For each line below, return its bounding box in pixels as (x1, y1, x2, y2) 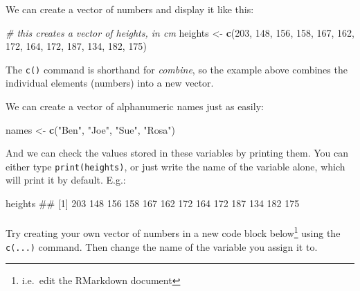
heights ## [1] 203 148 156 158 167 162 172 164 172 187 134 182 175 (6, 196, 300, 211)
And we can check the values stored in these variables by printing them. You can (6, 145, 349, 160)
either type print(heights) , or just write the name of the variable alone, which (6, 159, 345, 173)
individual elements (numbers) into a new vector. (6, 76, 214, 90)
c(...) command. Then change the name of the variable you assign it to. (6, 239, 318, 254)
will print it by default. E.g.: (6, 173, 126, 187)
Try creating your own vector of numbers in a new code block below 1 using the (6, 224, 341, 240)
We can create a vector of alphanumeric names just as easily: (6, 99, 264, 114)
